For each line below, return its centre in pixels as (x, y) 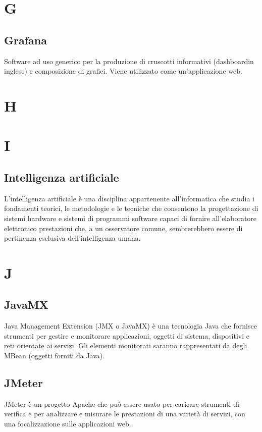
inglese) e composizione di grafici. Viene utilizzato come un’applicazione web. (123, 71)
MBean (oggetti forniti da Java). (55, 356)
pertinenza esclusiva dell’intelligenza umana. (72, 238)
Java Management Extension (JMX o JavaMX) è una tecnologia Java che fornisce (130, 326)
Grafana (25, 40)
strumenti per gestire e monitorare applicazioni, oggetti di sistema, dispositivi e (127, 335)
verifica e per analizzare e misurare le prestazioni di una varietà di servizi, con (125, 414)
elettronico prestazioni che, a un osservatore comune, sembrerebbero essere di (123, 228)
